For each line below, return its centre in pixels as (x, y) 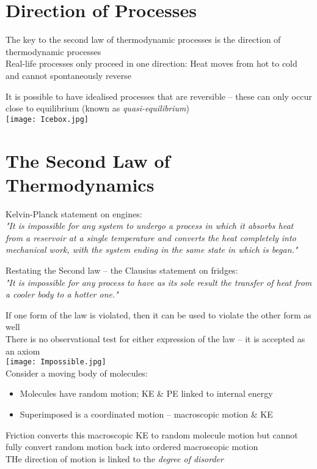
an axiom (23, 351)
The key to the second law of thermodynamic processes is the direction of (143, 39)
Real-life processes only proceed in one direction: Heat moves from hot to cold (151, 63)
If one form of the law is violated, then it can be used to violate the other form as (158, 314)
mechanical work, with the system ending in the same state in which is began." (152, 250)
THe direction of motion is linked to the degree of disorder (115, 458)
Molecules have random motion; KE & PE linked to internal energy (146, 393)
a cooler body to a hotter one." (62, 294)
